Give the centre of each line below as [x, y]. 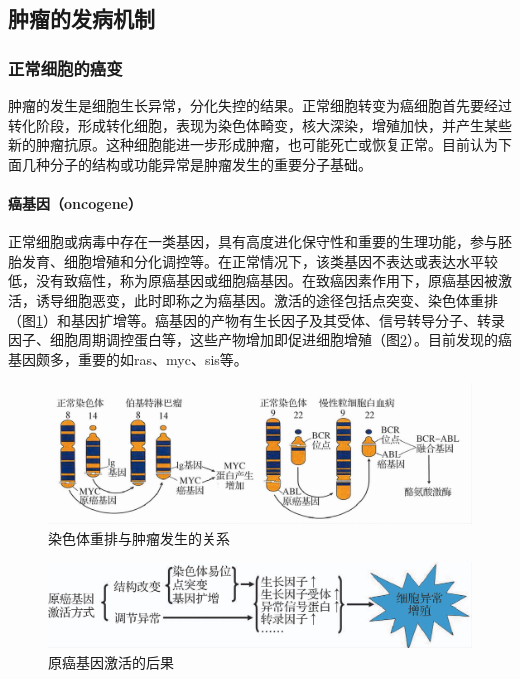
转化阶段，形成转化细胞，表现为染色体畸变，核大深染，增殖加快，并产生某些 [260, 124]
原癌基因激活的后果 [111, 661]
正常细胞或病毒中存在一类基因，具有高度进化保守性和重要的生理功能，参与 [253, 241]
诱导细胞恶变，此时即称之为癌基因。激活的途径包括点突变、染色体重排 [266, 299]
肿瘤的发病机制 [81, 18]
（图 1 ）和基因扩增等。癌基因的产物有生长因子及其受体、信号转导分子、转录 [256, 319]
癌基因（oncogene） [75, 202]
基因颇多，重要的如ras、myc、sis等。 [128, 358]
